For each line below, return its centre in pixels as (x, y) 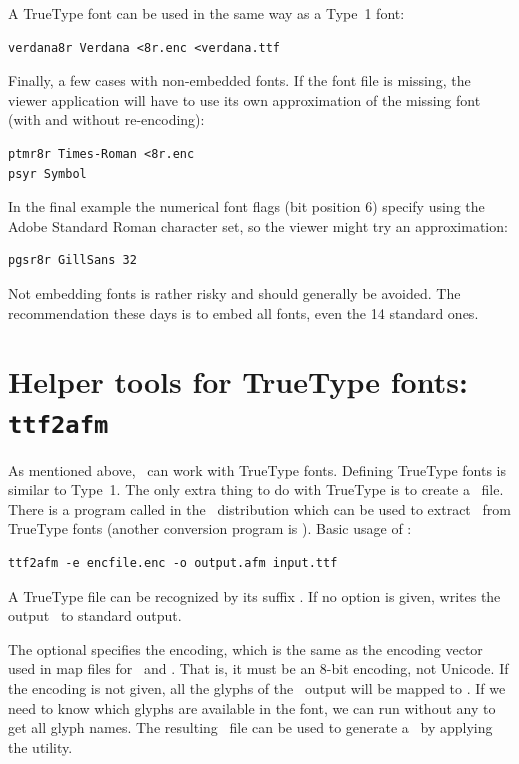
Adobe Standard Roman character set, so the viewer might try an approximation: (258, 225)
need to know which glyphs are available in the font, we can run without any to (252, 707)
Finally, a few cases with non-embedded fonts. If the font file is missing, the (239, 80)
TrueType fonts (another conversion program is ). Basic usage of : (210, 528)
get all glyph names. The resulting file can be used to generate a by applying (250, 727)
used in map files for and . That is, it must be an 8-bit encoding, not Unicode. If (258, 668)
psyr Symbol (47, 173)
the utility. (40, 746)
